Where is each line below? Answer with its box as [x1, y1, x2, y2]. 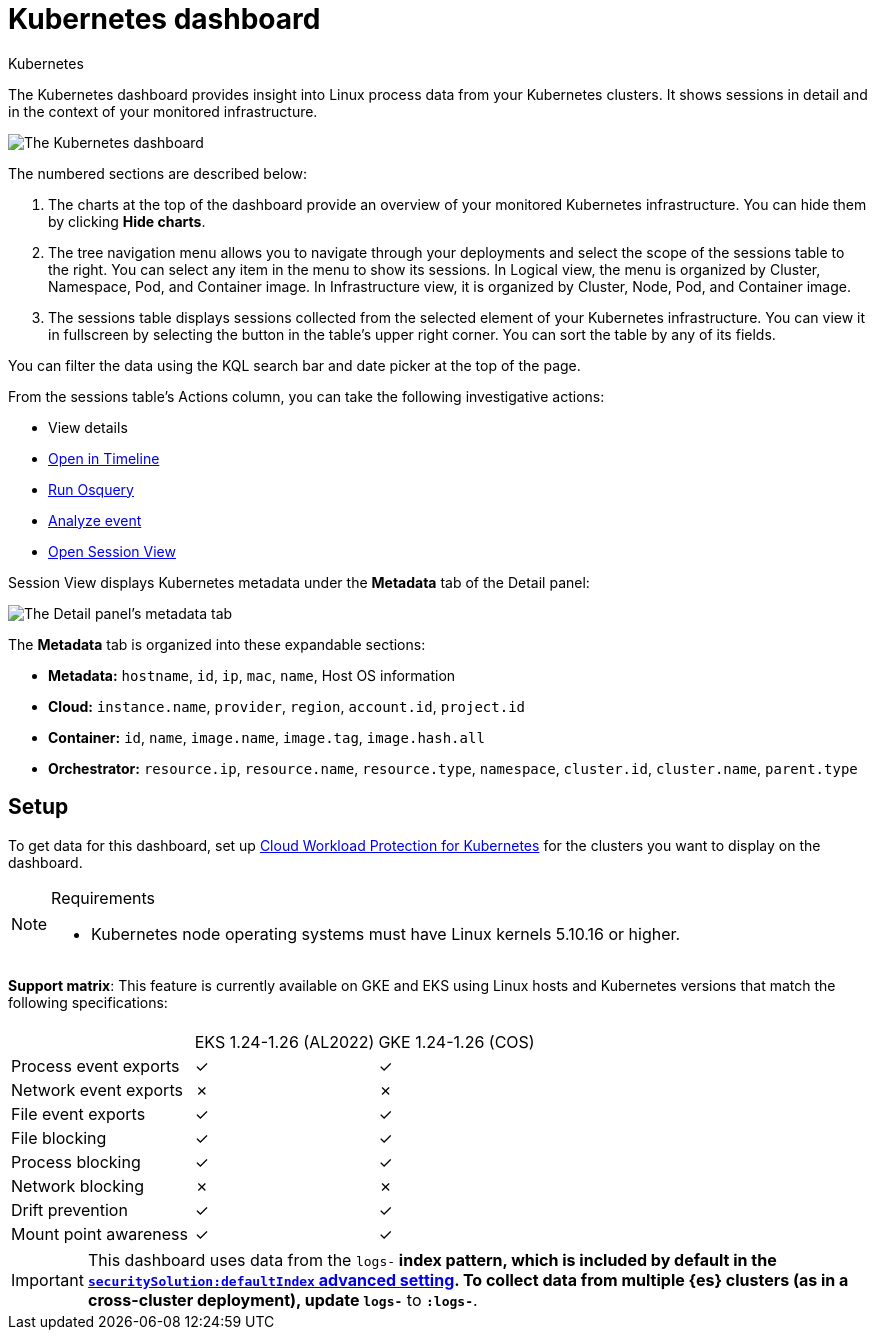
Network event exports [11, 1079, 183, 1100]
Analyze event [48, 511, 142, 529]
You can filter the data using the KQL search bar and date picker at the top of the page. [8, 356, 581, 374]
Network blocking [11, 1175, 145, 1196]
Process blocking [11, 1151, 141, 1172]
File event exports [11, 1103, 146, 1124]
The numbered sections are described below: [8, 164, 308, 182]
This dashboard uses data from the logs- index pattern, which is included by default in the [87, 1249, 777, 1270]
